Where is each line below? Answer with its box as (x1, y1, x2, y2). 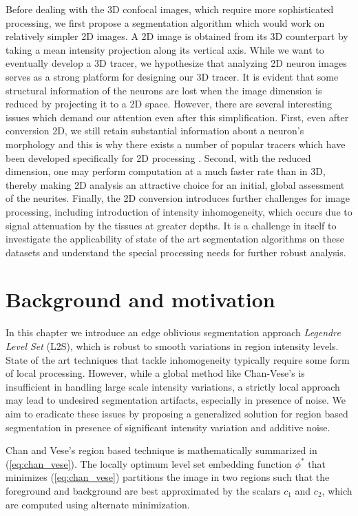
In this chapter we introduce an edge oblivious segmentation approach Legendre (6, 325, 341, 340)
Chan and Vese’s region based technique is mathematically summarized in (6, 443, 317, 457)
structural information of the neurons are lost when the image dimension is (6, 83, 322, 97)
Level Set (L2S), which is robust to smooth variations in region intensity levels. (6, 339, 339, 353)
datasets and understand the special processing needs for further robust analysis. (6, 245, 346, 259)
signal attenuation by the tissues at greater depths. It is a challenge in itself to (6, 218, 337, 232)
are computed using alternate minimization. (6, 497, 190, 511)
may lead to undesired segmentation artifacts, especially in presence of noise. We (6, 393, 346, 407)
